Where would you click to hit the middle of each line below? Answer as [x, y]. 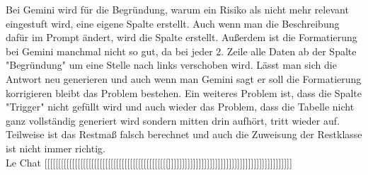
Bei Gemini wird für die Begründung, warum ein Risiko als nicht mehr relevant [177, 9]
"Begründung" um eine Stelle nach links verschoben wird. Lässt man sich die [171, 65]
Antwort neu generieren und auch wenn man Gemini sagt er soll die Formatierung [184, 78]
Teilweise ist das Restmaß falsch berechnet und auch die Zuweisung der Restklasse [184, 134]
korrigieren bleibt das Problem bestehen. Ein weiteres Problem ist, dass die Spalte [184, 92]
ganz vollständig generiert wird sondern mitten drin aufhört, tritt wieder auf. [173, 120]
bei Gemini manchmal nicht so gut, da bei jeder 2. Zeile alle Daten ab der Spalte [181, 51]
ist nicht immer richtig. [56, 148]
